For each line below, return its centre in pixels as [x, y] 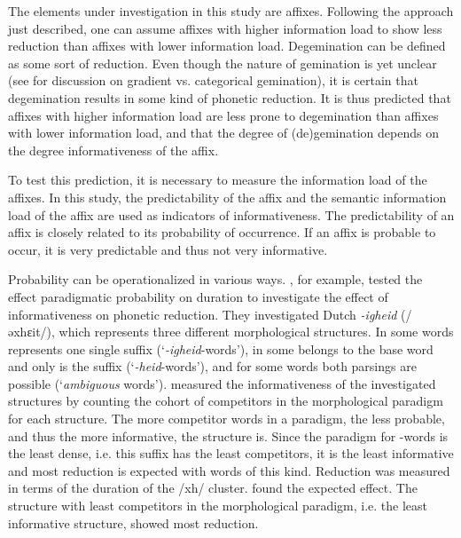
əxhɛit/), [31, 332]
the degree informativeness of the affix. [113, 150]
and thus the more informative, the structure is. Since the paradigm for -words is [228, 435]
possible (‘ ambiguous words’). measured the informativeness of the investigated [222, 383]
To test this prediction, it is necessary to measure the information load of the [218, 180]
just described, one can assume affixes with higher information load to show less [225, 28]
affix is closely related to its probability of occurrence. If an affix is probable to [222, 232]
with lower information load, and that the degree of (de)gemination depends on [223, 133]
